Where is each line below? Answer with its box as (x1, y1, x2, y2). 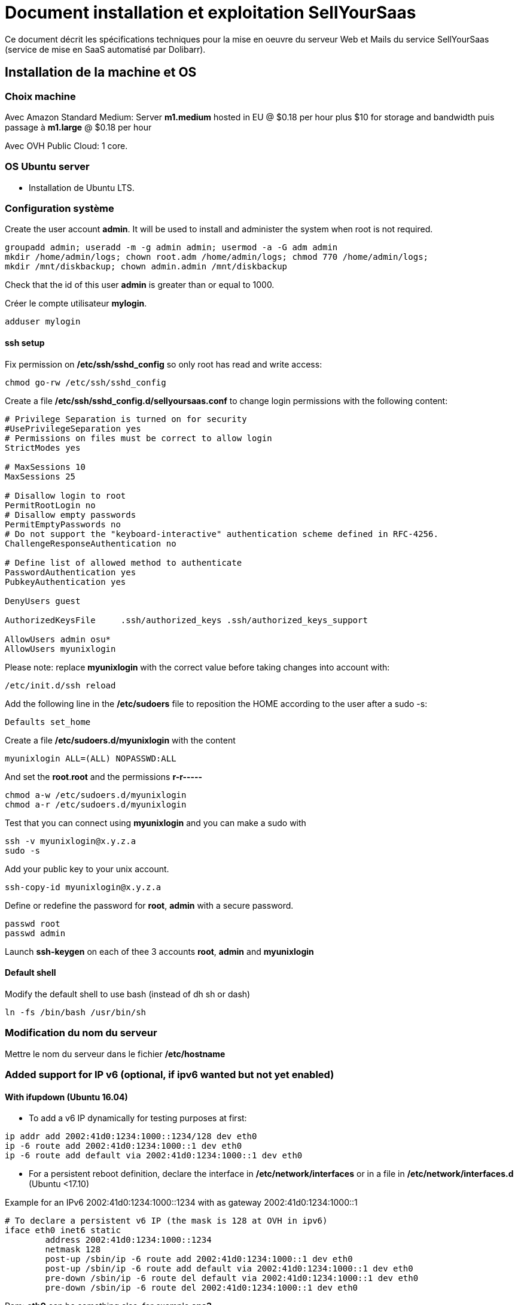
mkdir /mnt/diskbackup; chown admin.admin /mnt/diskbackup (5, 262, 288, 272)
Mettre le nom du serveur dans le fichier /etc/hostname (5, 1048, 226, 1059)
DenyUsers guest (5, 596, 81, 606)
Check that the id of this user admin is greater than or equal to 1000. (5, 280, 275, 290)
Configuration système (5, 202, 114, 215)
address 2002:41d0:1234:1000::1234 (45, 1235, 212, 1245)
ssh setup (5, 338, 45, 348)
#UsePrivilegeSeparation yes (5, 423, 141, 433)
